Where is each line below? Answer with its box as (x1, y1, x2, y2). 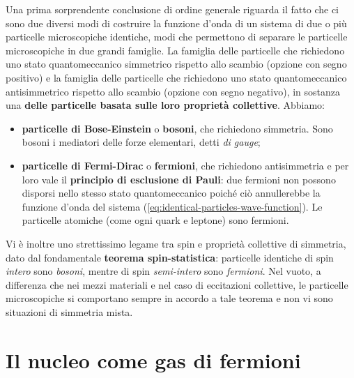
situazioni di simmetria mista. (6, 304, 133, 319)
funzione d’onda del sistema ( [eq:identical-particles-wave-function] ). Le (22, 199, 323, 213)
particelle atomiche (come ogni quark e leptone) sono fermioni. (22, 213, 289, 227)
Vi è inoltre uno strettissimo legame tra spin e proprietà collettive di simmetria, (6, 236, 346, 250)
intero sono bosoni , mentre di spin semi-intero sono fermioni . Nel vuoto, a (6, 264, 321, 278)
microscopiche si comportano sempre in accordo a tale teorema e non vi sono (6, 291, 333, 305)
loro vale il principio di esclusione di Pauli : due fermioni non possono (22, 172, 336, 186)
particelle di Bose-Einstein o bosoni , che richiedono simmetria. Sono (22, 121, 333, 135)
